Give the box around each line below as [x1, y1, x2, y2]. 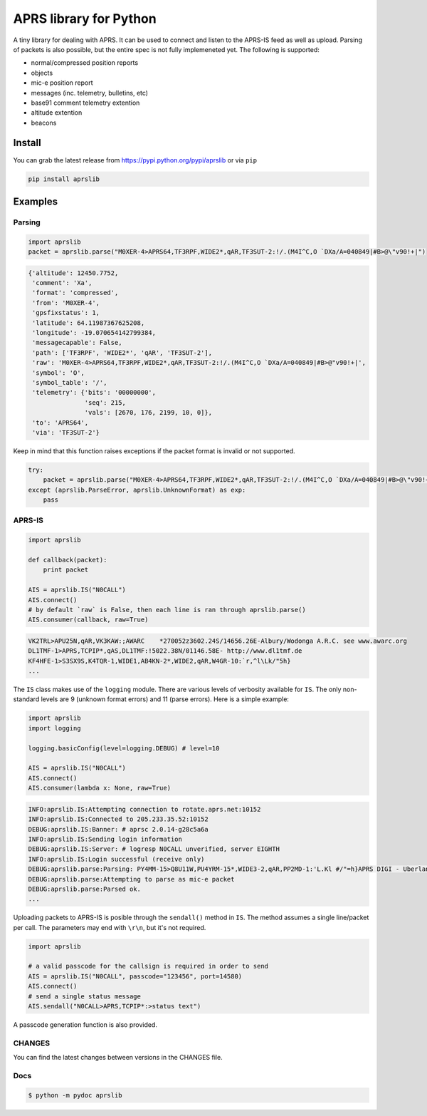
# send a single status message [28, 992, 142, 1001]
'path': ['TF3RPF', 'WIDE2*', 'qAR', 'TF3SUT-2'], [32, 348, 213, 356]
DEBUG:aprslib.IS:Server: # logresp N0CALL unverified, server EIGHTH [28, 845, 280, 853]
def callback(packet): [28, 556, 107, 564]
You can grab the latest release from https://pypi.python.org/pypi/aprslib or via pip [13, 155, 258, 164]
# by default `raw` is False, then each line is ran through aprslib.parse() [28, 606, 306, 614]
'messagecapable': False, [32, 339, 122, 347]
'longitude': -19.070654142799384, [32, 329, 157, 337]
